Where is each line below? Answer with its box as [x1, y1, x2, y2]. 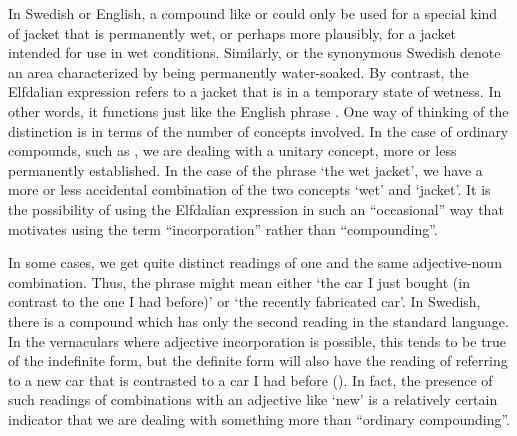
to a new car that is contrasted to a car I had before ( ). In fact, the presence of [8, 369, 493, 390]
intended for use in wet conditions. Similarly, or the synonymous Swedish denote [8, 42, 501, 63]
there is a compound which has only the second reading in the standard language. [8, 310, 509, 331]
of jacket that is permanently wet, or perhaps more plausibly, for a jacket [8, 22, 457, 43]
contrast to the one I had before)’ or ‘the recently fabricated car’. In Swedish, [8, 291, 481, 312]
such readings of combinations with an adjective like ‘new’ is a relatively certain [8, 389, 498, 410]
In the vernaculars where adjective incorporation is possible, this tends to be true [8, 330, 507, 351]
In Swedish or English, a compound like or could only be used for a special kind [8, 3, 498, 23]
